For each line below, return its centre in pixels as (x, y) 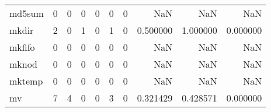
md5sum (27, 13)
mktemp (26, 81)
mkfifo (22, 47)
